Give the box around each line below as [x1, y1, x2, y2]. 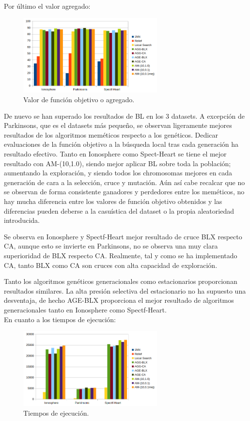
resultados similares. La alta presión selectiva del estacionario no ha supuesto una [4, 285, 246, 296]
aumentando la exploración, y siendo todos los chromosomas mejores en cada [4, 168, 233, 178]
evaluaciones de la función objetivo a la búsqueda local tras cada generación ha [4, 139, 239, 149]
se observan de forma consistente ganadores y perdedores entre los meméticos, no [4, 187, 245, 197]
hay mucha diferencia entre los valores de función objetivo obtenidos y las [4, 196, 222, 206]
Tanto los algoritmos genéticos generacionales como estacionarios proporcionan [4, 276, 237, 286]
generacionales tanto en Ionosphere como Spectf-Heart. [4, 304, 167, 314]
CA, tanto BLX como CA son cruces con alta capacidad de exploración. [4, 260, 218, 270]
